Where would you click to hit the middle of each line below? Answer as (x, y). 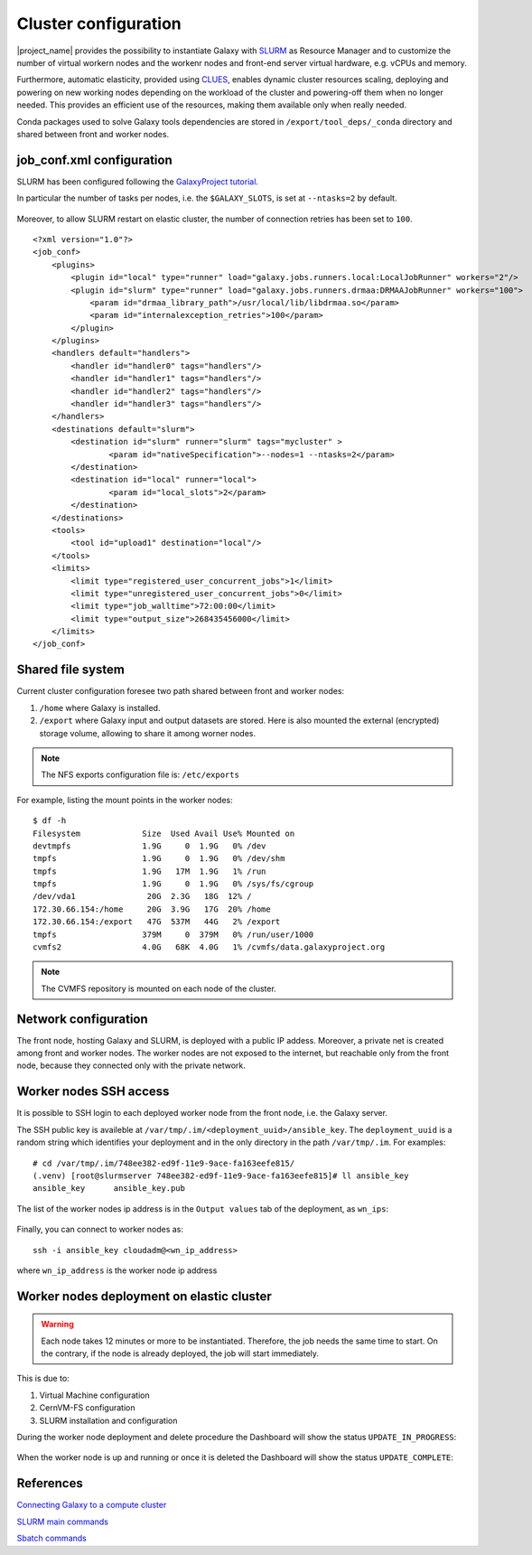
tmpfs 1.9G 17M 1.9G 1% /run (149, 871)
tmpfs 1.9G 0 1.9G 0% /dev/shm (159, 859)
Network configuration (82, 1019)
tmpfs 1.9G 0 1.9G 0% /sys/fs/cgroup (173, 884)
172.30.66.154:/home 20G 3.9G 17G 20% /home (152, 909)
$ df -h (50, 821)
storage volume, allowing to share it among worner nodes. (148, 733)
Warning (57, 1325)
